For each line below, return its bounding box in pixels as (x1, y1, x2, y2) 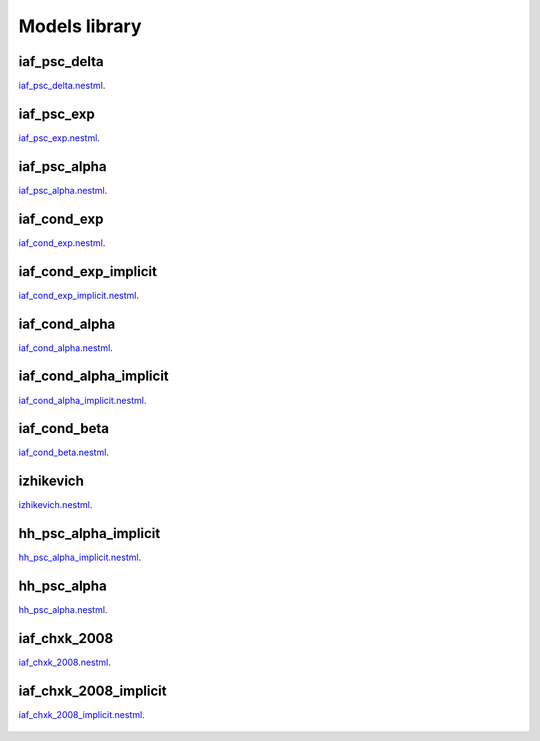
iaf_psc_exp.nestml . (18, 131, 100, 144)
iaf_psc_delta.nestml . (18, 80, 106, 92)
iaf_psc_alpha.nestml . (18, 184, 108, 196)
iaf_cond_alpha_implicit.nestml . (18, 394, 147, 406)
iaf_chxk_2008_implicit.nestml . (18, 708, 145, 720)
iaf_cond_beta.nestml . (18, 446, 110, 459)
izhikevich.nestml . (18, 499, 93, 511)
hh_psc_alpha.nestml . (18, 604, 108, 616)
